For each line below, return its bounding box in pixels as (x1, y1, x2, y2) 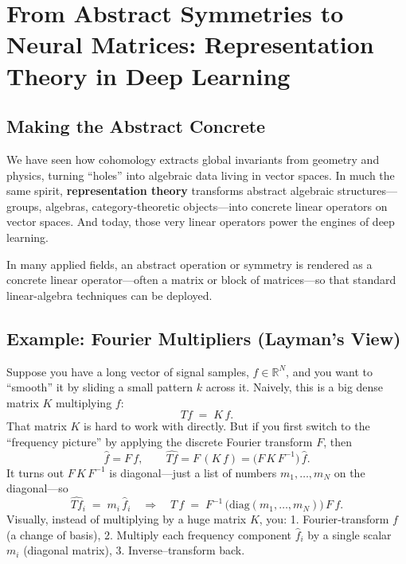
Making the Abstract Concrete (6, 114, 266, 138)
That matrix (6, 418, 67, 434)
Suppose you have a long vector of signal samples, (6, 363, 249, 379)
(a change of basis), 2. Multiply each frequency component (6, 526, 291, 543)
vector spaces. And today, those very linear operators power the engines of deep (6, 213, 395, 230)
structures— (337, 182, 397, 199)
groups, (6, 197, 42, 214)
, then (323, 433, 352, 449)
